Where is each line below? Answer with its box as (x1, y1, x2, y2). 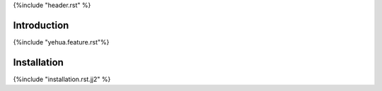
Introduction (13, 19, 69, 31)
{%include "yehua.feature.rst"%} (13, 37, 110, 46)
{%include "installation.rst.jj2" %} (13, 75, 111, 83)
